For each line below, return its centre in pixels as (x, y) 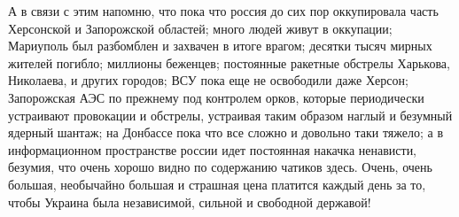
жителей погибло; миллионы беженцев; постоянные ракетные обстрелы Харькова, (229, 62)
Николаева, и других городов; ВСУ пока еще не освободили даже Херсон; (208, 80)
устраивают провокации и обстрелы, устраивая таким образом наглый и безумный (230, 115)
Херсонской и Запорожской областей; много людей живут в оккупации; (200, 28)
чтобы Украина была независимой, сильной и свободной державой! (190, 201)
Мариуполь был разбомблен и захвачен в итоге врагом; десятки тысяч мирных (220, 46)
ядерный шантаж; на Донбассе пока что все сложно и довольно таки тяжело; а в (226, 132)
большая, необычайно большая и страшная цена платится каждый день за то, (217, 184)
